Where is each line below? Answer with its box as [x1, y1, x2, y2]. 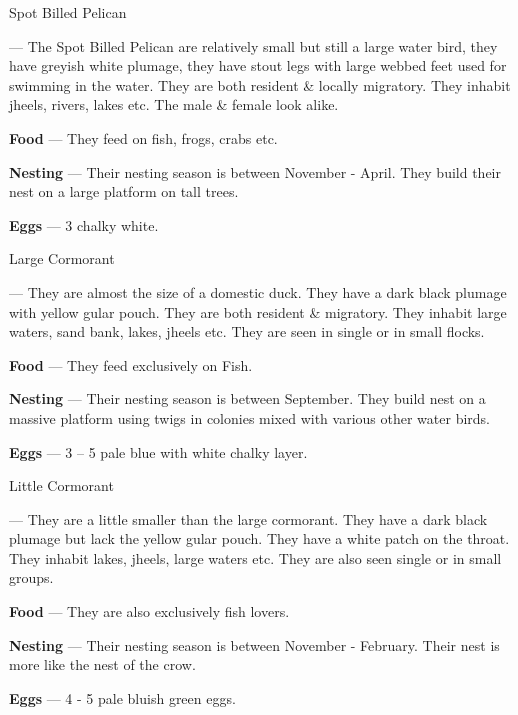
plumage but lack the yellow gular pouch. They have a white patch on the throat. [9, 528, 510, 549]
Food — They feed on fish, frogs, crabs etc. [9, 127, 278, 148]
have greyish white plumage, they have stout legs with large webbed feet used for [9, 55, 507, 76]
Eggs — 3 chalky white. [9, 214, 159, 235]
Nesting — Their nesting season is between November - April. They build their [9, 161, 501, 182]
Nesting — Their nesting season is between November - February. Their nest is [9, 634, 500, 655]
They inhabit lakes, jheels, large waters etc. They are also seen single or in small [9, 547, 502, 568]
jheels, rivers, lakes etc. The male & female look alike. [9, 94, 339, 115]
